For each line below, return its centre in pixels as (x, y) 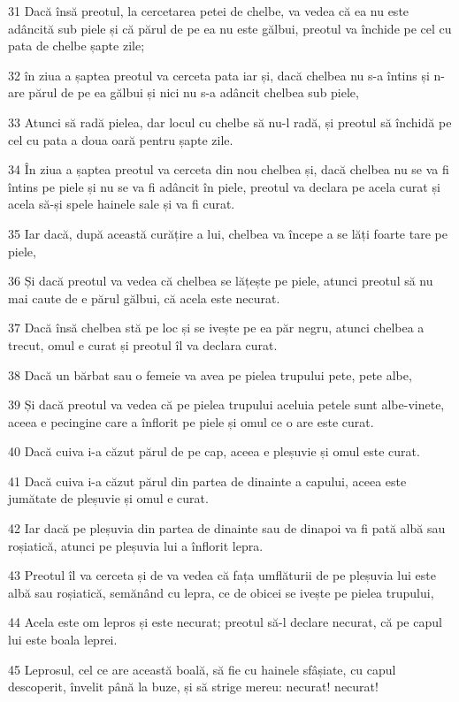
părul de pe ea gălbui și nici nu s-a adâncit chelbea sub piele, (194, 92)
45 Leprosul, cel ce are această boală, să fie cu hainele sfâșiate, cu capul (202, 669)
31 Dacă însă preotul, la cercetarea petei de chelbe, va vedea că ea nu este (209, 11)
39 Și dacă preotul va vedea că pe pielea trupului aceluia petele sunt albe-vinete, (226, 404)
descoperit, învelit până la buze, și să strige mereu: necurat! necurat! (193, 687)
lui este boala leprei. (63, 640)
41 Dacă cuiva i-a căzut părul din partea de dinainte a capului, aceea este (207, 481)
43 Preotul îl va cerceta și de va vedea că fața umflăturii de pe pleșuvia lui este (222, 575)
